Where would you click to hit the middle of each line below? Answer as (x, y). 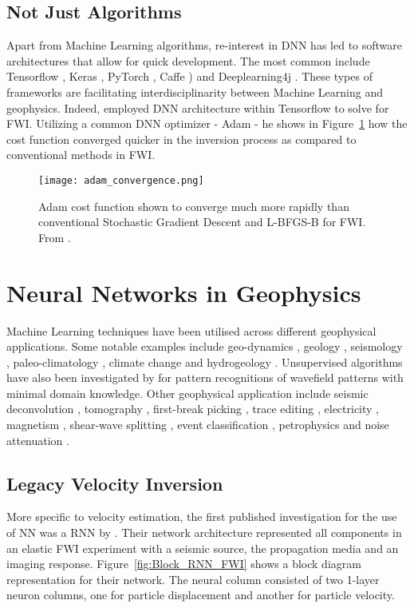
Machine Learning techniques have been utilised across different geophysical (191, 330)
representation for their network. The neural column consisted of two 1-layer (193, 579)
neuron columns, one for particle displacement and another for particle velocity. (201, 595)
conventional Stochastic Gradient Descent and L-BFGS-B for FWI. (202, 222)
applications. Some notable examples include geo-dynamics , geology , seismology (205, 346)
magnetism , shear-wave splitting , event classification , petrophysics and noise (198, 425)
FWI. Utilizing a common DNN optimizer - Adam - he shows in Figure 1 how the (207, 123)
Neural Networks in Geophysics (184, 292)
